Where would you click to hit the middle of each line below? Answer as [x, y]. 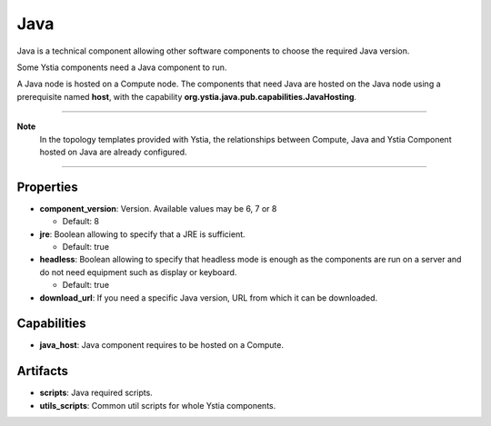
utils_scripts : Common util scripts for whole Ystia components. [158, 405]
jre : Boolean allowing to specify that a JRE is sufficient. [142, 234]
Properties [47, 187]
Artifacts [42, 371]
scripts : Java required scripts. [96, 393]
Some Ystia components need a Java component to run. [122, 67]
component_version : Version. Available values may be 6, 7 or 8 [158, 208]
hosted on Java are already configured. [113, 152]
